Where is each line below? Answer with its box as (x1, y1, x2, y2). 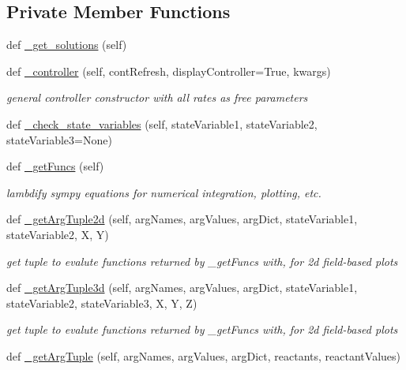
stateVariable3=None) (6, 131, 112, 148)
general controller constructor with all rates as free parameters (6, 89, 308, 106)
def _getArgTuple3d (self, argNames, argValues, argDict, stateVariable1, (6, 279, 358, 296)
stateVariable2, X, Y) (6, 226, 109, 242)
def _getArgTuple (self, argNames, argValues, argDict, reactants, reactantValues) (6, 347, 400, 364)
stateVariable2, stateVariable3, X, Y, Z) (6, 294, 197, 311)
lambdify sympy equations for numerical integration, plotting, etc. (6, 184, 321, 200)
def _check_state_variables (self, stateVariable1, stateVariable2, (6, 115, 318, 132)
